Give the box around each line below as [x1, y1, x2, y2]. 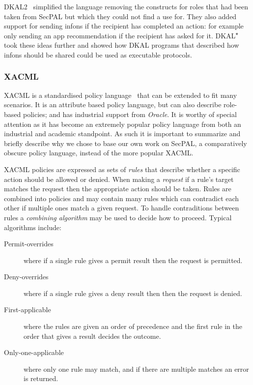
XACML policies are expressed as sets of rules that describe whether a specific [4, 164, 240, 174]
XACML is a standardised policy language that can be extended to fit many [4, 89, 237, 100]
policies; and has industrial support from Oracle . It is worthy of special [23, 109, 237, 119]
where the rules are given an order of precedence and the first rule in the [24, 321, 242, 331]
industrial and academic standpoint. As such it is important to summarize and [4, 128, 241, 139]
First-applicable [4, 304, 51, 315]
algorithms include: [4, 222, 61, 232]
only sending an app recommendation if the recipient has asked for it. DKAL [4, 30, 236, 40]
